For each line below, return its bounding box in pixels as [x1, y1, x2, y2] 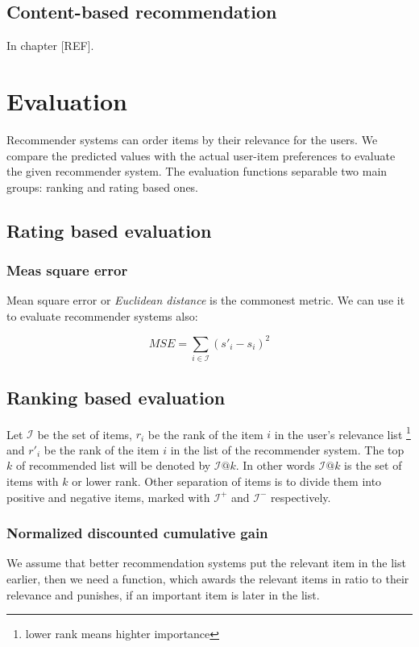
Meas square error [6, 260, 128, 280]
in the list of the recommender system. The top [170, 441, 404, 458]
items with [6, 472, 59, 489]
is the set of [344, 457, 402, 474]
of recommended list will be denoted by [15, 457, 211, 474]
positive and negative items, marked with [6, 488, 210, 505]
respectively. [271, 488, 331, 505]
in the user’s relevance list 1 [274, 423, 411, 442]
